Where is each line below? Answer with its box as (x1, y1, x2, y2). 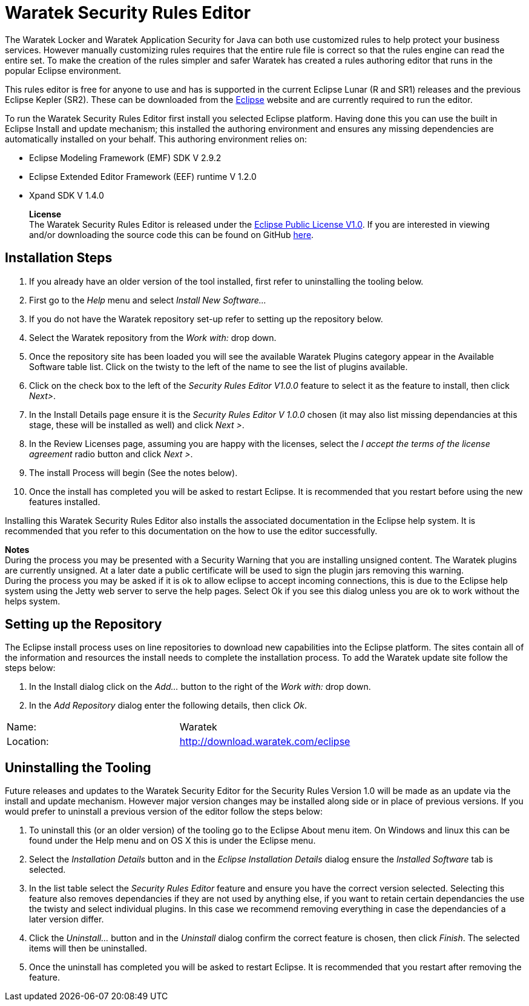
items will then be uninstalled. (29, 943, 147, 954)
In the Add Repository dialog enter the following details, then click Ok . (29, 700, 307, 711)
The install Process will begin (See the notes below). (29, 467, 238, 478)
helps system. (5, 595, 61, 606)
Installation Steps (5, 250, 113, 266)
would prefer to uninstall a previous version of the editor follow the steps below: (5, 806, 323, 817)
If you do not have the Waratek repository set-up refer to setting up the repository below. (29, 313, 383, 324)
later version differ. (29, 914, 104, 925)
